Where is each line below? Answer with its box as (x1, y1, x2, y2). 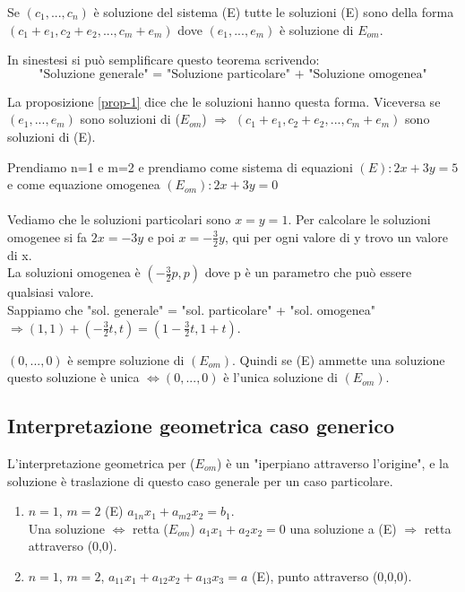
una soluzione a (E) (289, 518, 397, 537)
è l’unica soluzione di (223, 368, 338, 387)
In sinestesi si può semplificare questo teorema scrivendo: (7, 50, 320, 69)
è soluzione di (279, 20, 354, 39)
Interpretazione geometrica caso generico (7, 412, 395, 440)
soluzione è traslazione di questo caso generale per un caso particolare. (7, 471, 393, 490)
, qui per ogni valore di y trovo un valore (224, 227, 448, 246)
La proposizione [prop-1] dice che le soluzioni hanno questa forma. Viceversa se (7, 91, 441, 110)
